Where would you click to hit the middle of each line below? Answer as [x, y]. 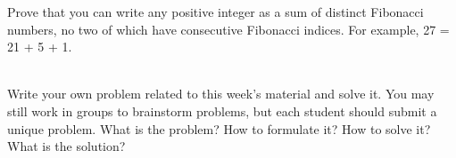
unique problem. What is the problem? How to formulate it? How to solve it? [219, 128]
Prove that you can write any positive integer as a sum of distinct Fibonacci [216, 12]
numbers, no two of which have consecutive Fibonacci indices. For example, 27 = [228, 29]
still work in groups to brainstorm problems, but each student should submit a [222, 111]
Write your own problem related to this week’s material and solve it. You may [221, 94]
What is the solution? [66, 146]
